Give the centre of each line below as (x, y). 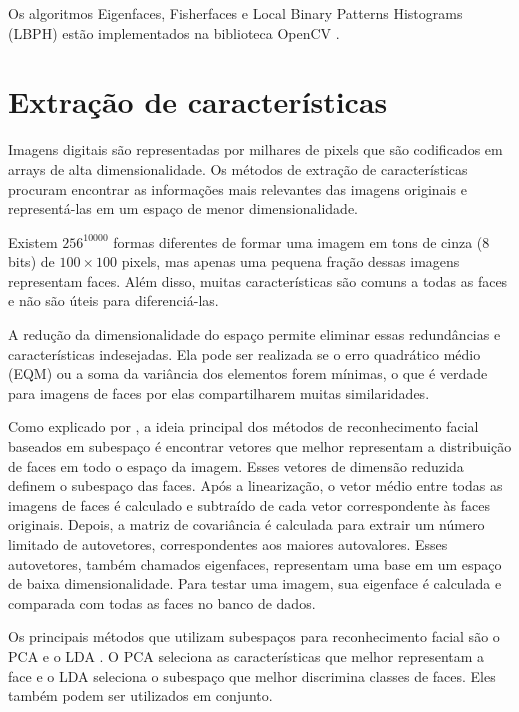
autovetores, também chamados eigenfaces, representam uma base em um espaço (255, 563)
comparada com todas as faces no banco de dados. (162, 602)
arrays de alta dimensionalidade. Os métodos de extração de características (238, 168)
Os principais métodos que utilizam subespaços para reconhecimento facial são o (254, 636)
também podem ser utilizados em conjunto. (140, 695)
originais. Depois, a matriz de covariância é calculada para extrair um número (246, 524)
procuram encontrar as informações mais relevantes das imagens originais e (237, 188)
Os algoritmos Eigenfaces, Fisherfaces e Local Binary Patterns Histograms (235, 13)
